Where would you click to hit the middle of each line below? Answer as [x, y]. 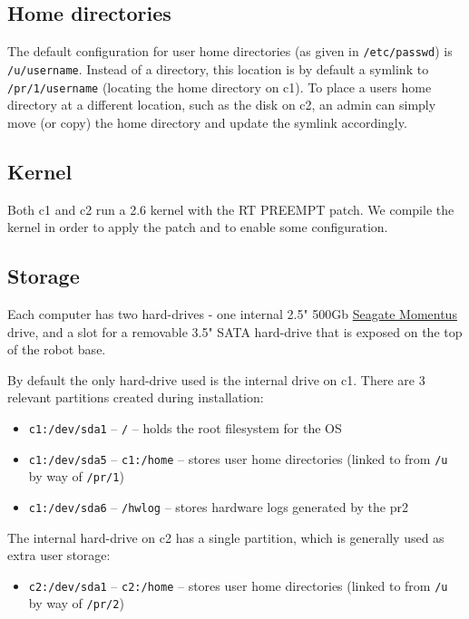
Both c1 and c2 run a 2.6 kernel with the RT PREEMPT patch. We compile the [231, 209]
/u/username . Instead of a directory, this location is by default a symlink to [218, 68]
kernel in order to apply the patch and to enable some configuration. [198, 227]
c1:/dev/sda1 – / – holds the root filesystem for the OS [185, 427]
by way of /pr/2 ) [76, 603]
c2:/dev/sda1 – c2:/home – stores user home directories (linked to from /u [238, 585]
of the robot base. [57, 349]
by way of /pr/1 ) [76, 476]
